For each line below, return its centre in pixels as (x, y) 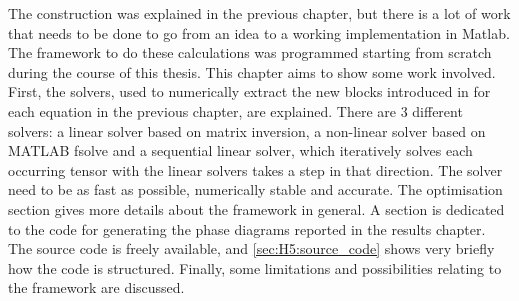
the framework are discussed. (96, 287)
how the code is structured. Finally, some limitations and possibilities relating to (255, 267)
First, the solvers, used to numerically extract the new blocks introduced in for (249, 91)
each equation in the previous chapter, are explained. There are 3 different (235, 110)
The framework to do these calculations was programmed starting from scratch (250, 52)
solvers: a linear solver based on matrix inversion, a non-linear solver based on (247, 130)
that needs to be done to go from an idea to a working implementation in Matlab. (259, 32)
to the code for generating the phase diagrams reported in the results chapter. (247, 228)
